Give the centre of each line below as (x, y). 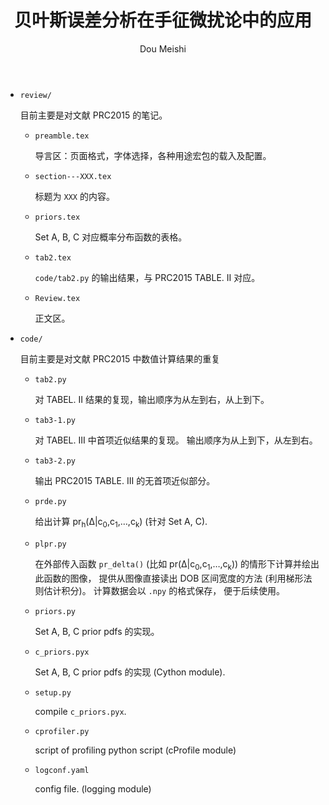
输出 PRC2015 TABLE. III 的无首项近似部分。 (125, 480)
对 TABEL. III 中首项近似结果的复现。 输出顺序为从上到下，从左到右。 (176, 440)
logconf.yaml (62, 770)
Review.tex (57, 298)
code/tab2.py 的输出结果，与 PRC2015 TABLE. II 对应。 (147, 277)
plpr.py (50, 544)
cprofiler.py (62, 731)
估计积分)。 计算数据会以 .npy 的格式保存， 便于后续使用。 (164, 590)
